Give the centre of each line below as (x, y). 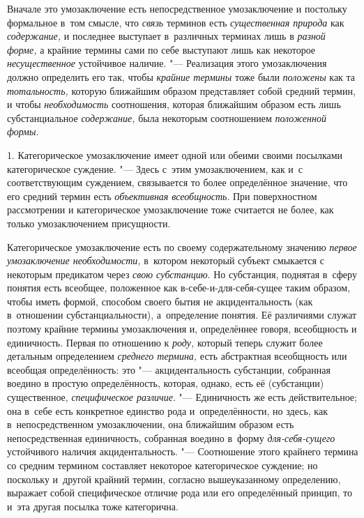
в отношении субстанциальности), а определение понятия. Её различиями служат (182, 315)
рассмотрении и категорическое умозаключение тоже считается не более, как (170, 210)
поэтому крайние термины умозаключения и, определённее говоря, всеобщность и (182, 329)
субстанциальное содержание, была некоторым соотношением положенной (167, 117)
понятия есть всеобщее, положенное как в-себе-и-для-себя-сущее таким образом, (179, 288)
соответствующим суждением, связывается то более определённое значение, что (177, 182)
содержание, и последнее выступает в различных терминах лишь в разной (166, 36)
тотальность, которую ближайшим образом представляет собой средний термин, (181, 90)
